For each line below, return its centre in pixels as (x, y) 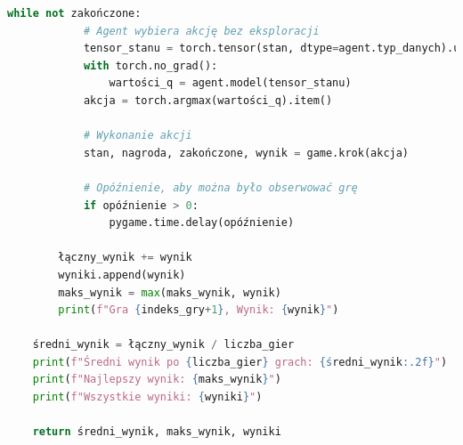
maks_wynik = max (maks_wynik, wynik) (170, 292)
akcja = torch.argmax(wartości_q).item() (208, 100)
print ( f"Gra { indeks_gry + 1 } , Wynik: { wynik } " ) (199, 310)
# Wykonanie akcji (138, 136)
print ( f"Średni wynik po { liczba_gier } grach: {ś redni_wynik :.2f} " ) (240, 362)
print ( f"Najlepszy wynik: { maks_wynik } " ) (157, 380)
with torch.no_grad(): (150, 65)
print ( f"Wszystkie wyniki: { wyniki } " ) (147, 397)
